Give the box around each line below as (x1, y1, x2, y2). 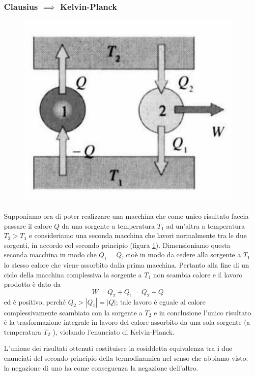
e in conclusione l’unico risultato (154, 307, 251, 317)
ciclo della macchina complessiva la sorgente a (4, 269, 142, 279)
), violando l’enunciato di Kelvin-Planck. (53, 326, 175, 337)
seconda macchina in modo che (4, 249, 97, 260)
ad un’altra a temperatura (166, 220, 245, 231)
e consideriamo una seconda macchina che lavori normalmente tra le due (29, 230, 247, 240)
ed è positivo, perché (4, 296, 66, 307)
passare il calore (4, 220, 52, 231)
